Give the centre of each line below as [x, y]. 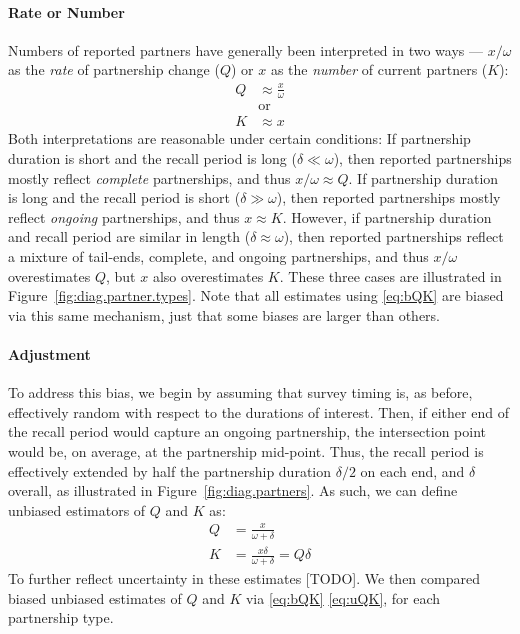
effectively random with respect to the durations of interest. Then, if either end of [258, 411]
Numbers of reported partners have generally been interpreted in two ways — [245, 49]
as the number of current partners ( [379, 69]
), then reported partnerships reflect [393, 236]
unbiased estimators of [77, 509]
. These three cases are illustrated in [390, 275]
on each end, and [412, 470]
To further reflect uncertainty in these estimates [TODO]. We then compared [244, 578]
